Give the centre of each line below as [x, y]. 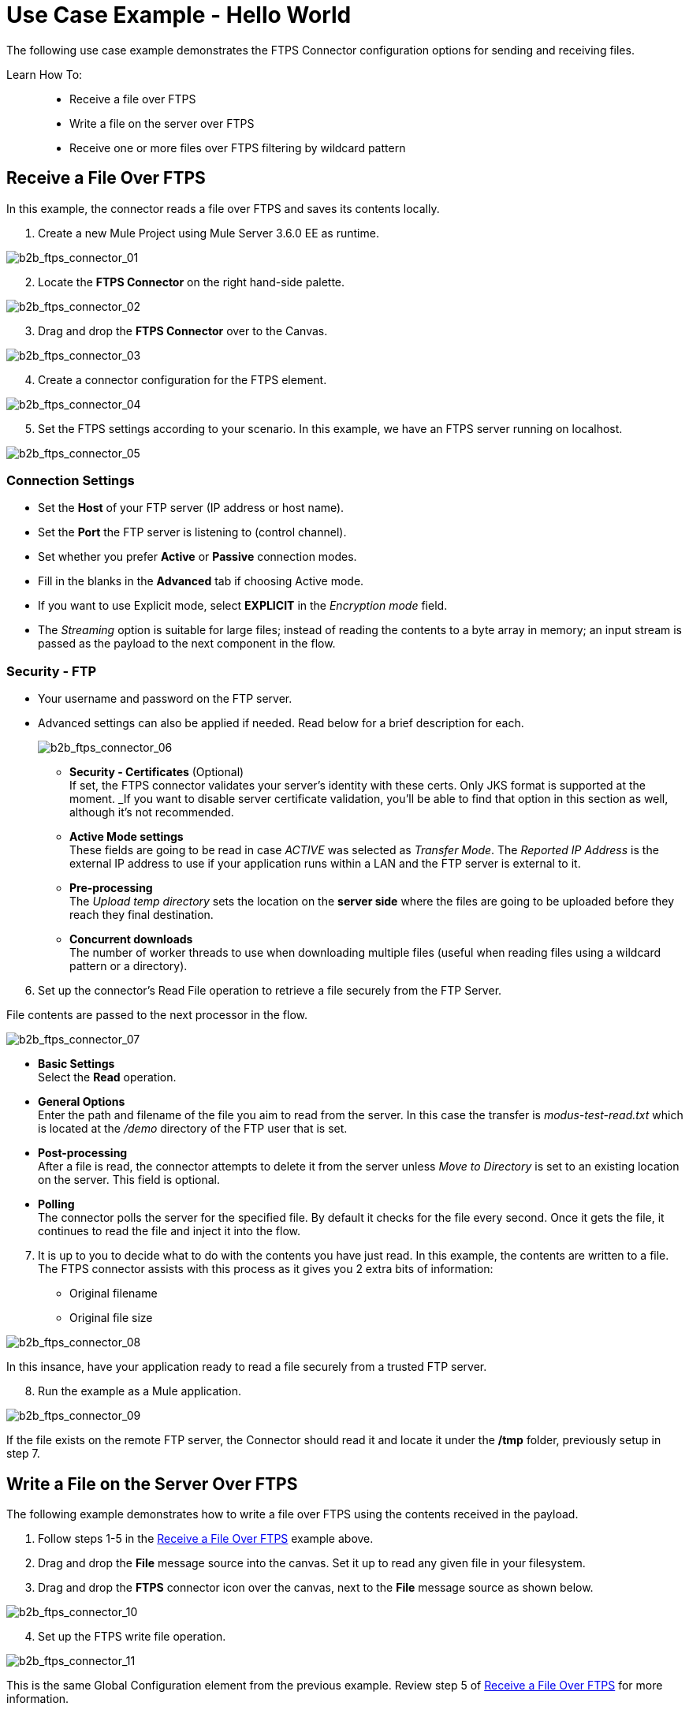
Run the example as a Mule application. [140, 1391]
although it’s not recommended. [152, 812]
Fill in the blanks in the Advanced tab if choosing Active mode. [201, 581]
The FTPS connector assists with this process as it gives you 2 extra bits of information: [266, 1269]
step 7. [23, 1454]
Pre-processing [111, 888]
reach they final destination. [142, 915]
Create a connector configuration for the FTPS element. [182, 379]
